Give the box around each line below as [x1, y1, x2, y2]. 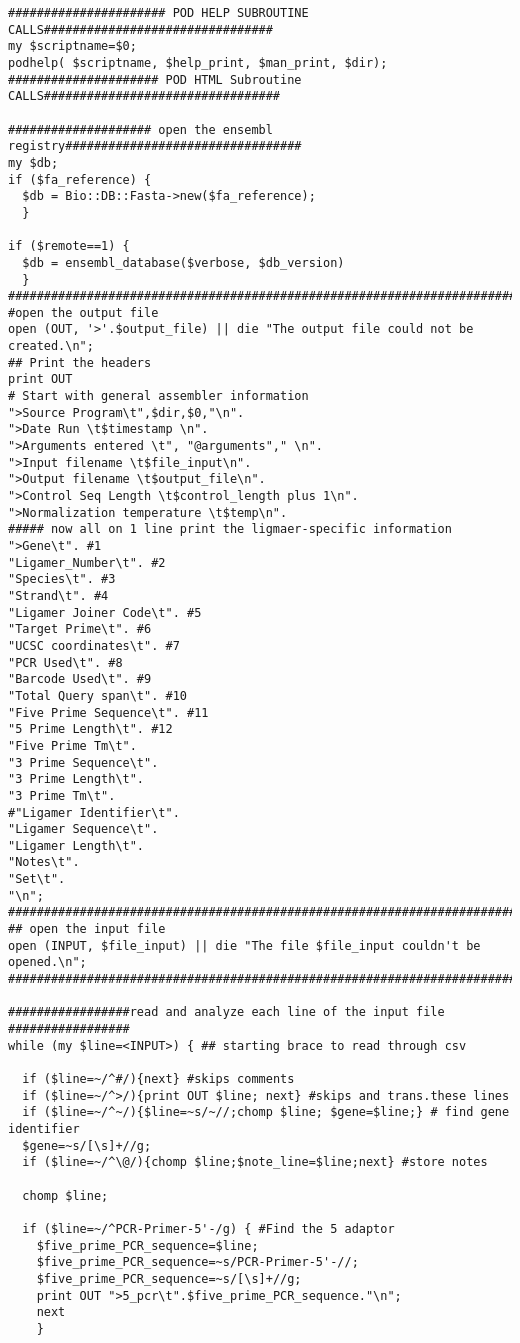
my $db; [8, 155, 59, 170]
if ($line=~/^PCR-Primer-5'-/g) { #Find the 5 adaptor [22, 1221, 395, 1236]
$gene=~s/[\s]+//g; [22, 1138, 152, 1153]
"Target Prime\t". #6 [8, 622, 152, 637]
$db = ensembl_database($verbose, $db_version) [22, 255, 345, 270]
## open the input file [8, 922, 166, 937]
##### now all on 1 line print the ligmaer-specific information [8, 522, 452, 537]
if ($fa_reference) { [8, 172, 152, 187]
